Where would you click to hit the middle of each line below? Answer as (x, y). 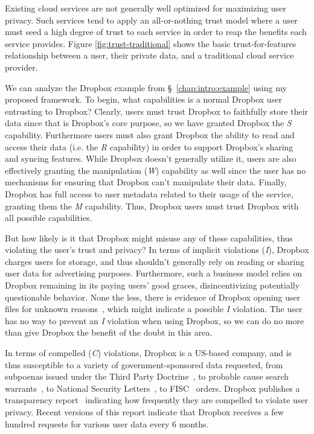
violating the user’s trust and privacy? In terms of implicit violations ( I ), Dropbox (157, 250)
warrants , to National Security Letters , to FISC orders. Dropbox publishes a (152, 388)
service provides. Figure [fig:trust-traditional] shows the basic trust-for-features (151, 43)
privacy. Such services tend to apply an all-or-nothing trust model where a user (151, 20)
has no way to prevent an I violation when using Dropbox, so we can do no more (155, 320)
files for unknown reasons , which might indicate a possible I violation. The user (154, 309)
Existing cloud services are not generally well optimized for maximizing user (146, 8)
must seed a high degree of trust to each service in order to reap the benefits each (156, 32)
